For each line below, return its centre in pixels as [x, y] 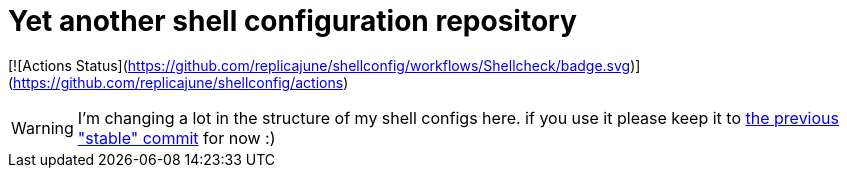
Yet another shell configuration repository [292, 21]
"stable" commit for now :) [176, 137]
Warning [42, 127]
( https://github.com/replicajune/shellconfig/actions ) [178, 82]
